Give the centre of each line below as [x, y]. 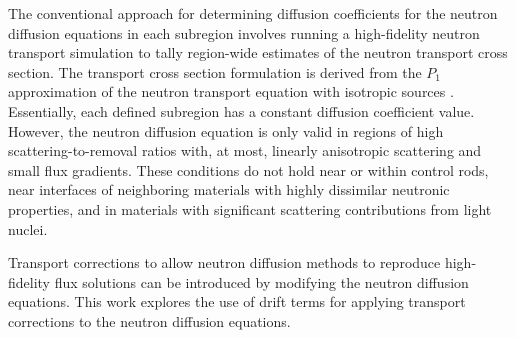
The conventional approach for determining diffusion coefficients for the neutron [253, 13]
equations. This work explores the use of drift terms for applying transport [237, 301]
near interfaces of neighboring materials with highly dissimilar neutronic [229, 189]
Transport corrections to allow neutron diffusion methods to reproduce [224, 262]
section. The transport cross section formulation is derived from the [215, 71]
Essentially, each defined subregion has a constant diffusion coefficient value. [241, 110]
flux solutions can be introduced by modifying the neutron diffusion [261, 281]
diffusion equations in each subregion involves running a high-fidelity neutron [244, 32]
